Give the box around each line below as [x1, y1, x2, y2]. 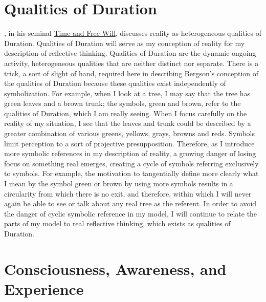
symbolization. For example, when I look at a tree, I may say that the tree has [4, 88, 251, 98]
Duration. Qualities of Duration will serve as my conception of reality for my [4, 37, 245, 48]
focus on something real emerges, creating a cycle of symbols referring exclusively [4, 158, 259, 168]
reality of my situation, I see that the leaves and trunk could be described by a [4, 118, 251, 128]
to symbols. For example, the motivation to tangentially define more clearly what [4, 168, 259, 179]
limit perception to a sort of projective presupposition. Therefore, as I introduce [4, 138, 255, 148]
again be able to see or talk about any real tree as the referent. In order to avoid [4, 198, 257, 209]
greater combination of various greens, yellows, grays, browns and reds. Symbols [4, 128, 255, 139]
